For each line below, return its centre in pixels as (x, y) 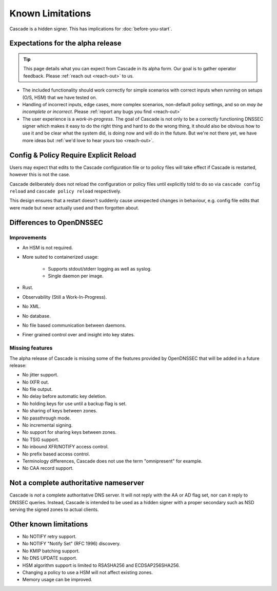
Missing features (31, 348)
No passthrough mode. (47, 418)
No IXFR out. (36, 382)
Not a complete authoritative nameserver (77, 483)
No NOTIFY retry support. (50, 536)
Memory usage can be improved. (57, 580)
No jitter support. (40, 375)
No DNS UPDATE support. (50, 558)
